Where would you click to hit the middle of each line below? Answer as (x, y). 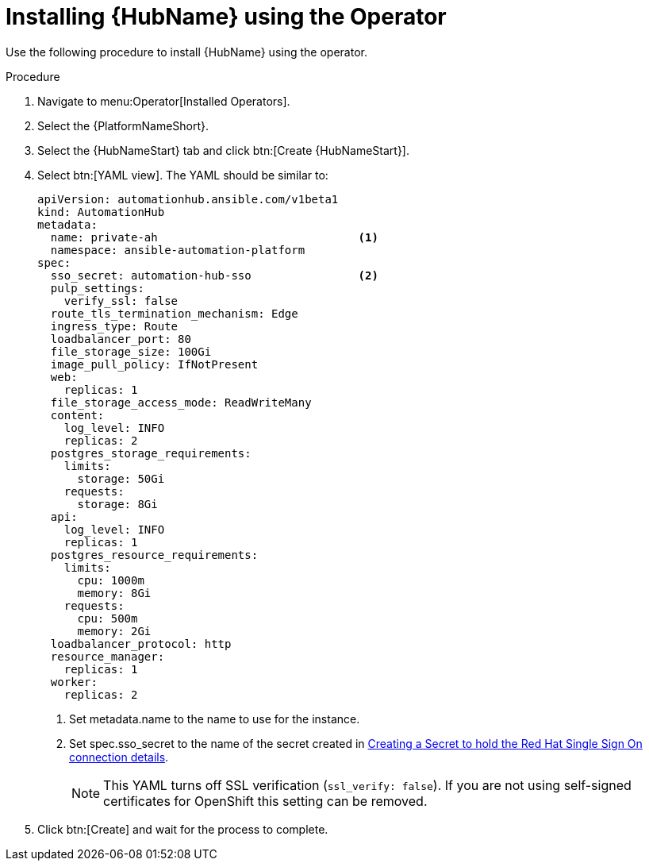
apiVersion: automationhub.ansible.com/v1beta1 (188, 199)
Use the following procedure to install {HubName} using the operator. (186, 52)
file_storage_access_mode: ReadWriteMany (181, 402)
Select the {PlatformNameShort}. (123, 125)
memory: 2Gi (114, 631)
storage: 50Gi (121, 478)
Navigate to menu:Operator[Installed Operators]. (164, 101)
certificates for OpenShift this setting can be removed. (265, 801)
